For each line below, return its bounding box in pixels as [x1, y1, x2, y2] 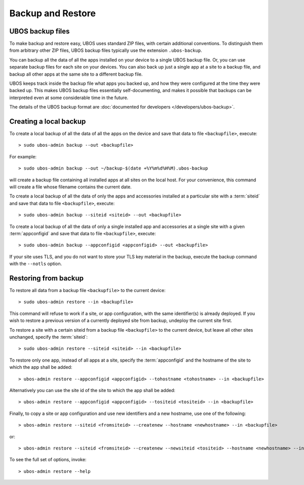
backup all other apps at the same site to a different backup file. [9, 71, 143, 77]
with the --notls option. [9, 261, 62, 267]
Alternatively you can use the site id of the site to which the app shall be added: [9, 387, 176, 393]
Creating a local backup [9, 117, 86, 125]
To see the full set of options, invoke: [9, 457, 87, 463]
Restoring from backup [9, 274, 84, 282]
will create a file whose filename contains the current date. [9, 184, 132, 190]
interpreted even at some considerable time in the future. [9, 94, 129, 101]
